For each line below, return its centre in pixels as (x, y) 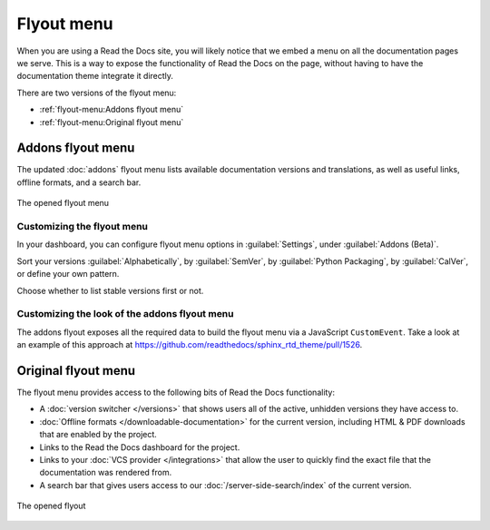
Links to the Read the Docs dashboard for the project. (140, 447)
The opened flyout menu (63, 203)
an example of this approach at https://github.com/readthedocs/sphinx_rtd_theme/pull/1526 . (190, 345)
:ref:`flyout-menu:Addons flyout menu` (112, 110)
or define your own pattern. (68, 274)
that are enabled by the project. (98, 435)
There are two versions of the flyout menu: (97, 93)
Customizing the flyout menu (83, 226)
